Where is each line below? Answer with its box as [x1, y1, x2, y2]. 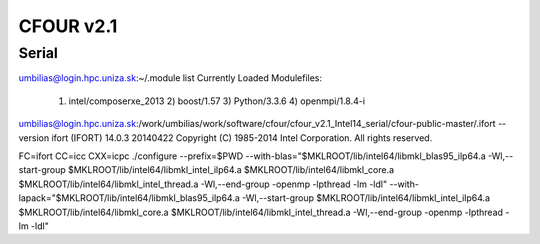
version [18, 131, 50, 144]
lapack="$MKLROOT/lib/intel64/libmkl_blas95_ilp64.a [18, 192, 240, 204]
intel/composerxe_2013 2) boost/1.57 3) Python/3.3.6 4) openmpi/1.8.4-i [68, 95, 365, 107]
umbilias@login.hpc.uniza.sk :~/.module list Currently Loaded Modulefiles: [18, 72, 323, 84]
